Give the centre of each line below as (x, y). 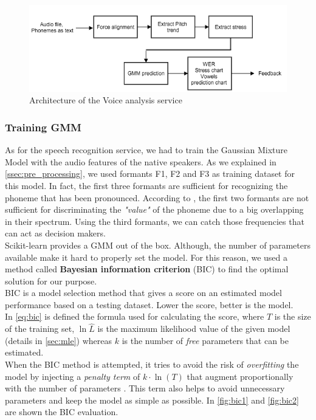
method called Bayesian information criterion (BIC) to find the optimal (147, 269)
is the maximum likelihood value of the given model (194, 329)
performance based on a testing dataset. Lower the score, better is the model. (149, 304)
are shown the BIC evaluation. (62, 412)
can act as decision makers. (55, 233)
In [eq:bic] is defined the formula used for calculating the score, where (135, 316)
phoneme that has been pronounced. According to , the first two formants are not (157, 197)
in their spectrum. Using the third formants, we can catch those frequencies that (155, 221)
